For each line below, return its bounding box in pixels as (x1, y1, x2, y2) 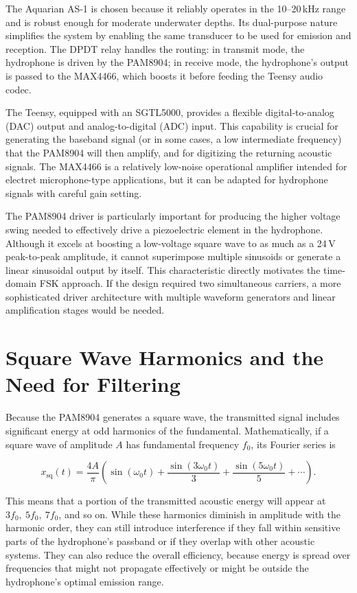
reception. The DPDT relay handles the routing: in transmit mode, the (5, 41, 305, 56)
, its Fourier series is (251, 437, 336, 451)
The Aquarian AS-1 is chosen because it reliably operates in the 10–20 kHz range (5, 1, 346, 15)
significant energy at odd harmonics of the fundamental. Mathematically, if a (5, 423, 329, 437)
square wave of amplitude (5, 437, 113, 451)
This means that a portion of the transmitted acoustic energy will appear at (5, 493, 326, 508)
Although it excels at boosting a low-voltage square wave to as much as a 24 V (5, 235, 336, 250)
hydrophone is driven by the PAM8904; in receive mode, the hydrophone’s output (5, 55, 349, 69)
